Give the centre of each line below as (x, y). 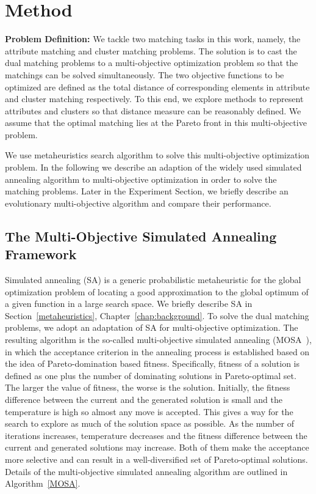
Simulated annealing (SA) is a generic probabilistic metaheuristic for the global (153, 280)
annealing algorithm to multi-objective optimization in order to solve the (141, 179)
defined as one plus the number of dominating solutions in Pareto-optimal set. (151, 375)
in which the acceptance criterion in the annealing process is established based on (157, 351)
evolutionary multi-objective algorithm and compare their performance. (138, 203)
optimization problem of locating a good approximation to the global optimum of (157, 291)
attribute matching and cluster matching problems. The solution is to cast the (151, 50)
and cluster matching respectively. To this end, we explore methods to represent (154, 99)
